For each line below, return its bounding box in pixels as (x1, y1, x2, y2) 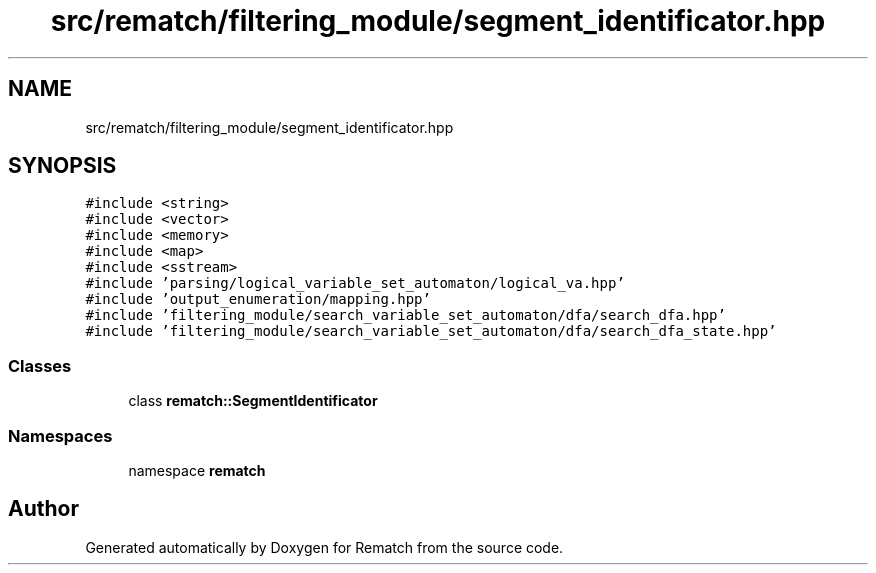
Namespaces (8, 425, 113, 446)
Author (8, 496, 79, 522)
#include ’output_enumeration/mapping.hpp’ (85, 291, 431, 308)
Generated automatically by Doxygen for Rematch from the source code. (85, 538, 564, 556)
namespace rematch (128, 461, 266, 479)
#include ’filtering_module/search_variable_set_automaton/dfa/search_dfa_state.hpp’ (85, 323, 777, 340)
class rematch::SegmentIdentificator (128, 392, 378, 410)
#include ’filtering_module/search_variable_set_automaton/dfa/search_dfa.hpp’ (85, 307, 726, 324)
